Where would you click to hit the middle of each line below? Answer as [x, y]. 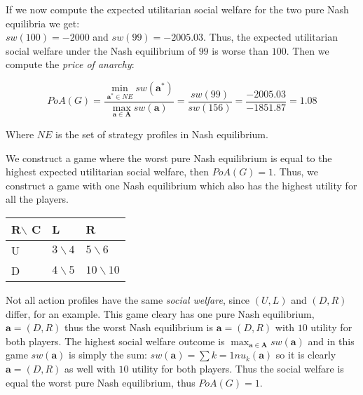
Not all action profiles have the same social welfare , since [128, 299]
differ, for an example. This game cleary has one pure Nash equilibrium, [160, 313]
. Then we [308, 50]
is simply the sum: [108, 355]
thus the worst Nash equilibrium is [139, 327]
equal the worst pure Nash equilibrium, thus [101, 382]
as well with [90, 368]
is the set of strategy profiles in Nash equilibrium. [162, 134]
